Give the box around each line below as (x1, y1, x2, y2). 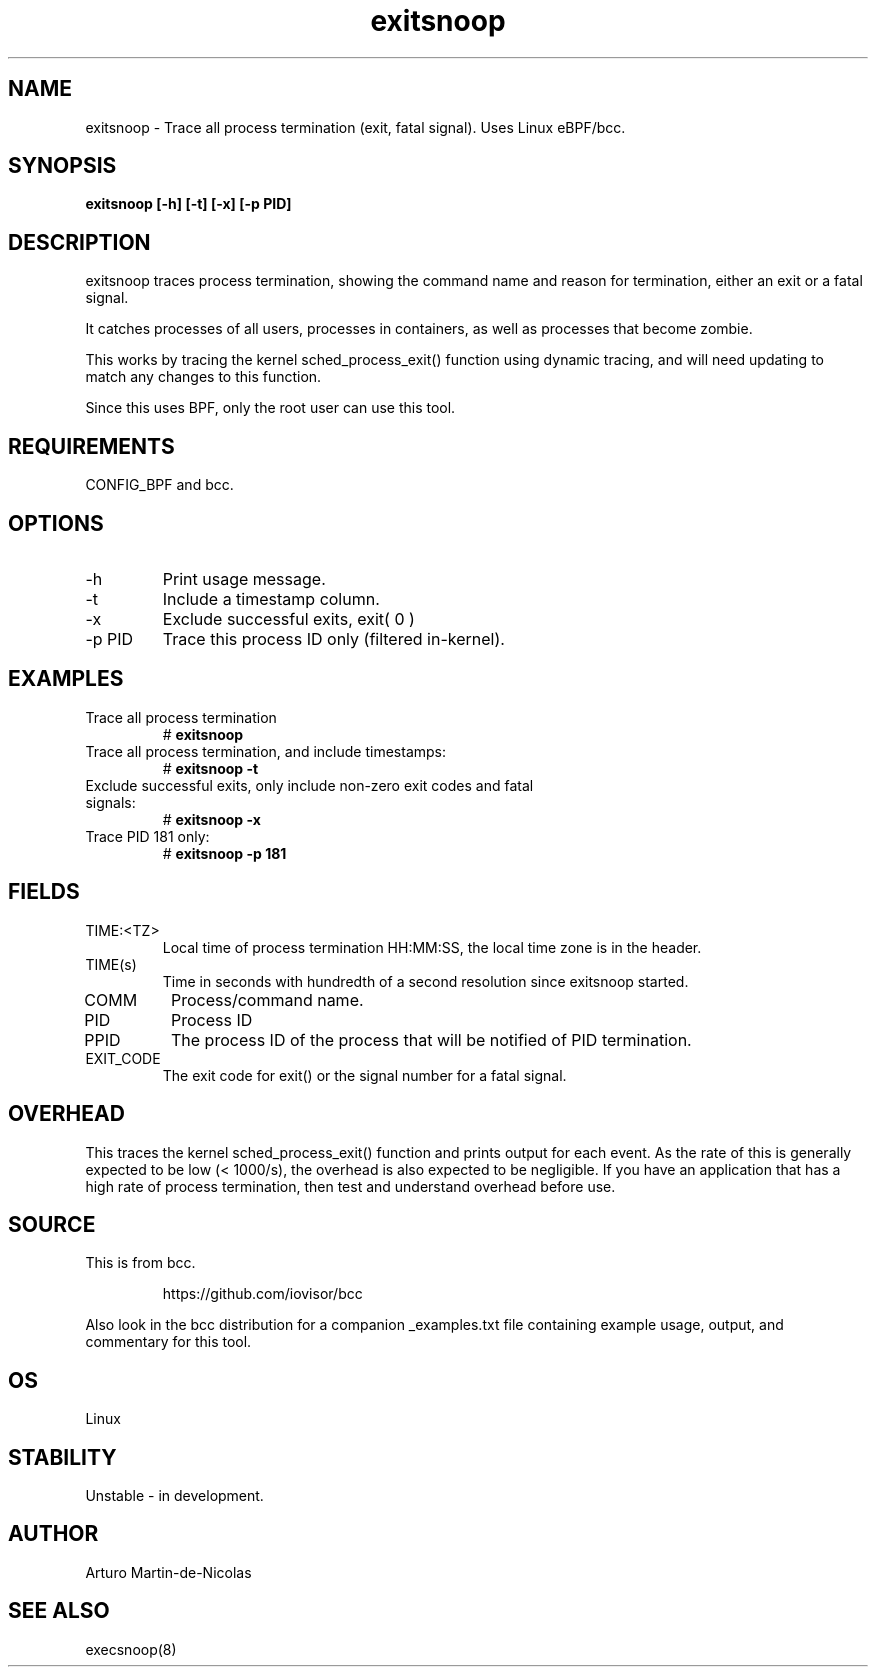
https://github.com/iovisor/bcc (162, 1285, 363, 1303)
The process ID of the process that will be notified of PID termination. (170, 1029, 692, 1050)
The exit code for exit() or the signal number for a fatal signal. (162, 1066, 567, 1084)
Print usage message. (162, 568, 326, 589)
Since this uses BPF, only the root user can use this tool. (85, 399, 456, 417)
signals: (85, 793, 136, 811)
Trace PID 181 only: (85, 827, 210, 845)
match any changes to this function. (85, 368, 322, 386)
